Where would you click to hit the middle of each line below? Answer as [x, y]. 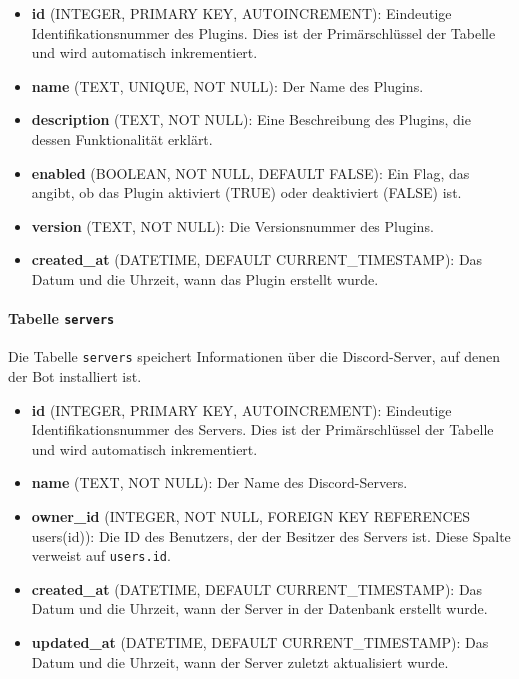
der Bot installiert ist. [75, 376]
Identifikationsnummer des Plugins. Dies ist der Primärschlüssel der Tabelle [263, 32]
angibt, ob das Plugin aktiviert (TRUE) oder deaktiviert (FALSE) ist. [246, 192]
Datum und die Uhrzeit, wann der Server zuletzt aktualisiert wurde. [240, 661]
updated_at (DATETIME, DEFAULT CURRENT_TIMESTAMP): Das [260, 642]
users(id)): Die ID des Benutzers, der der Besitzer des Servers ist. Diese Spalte [271, 535]
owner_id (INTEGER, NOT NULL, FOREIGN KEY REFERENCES [251, 516]
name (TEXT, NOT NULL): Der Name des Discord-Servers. [219, 482]
